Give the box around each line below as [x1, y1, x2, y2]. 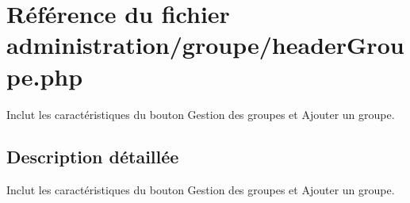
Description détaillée [6, 144, 179, 169]
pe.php [6, 59, 83, 92]
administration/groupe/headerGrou [6, 29, 404, 61]
